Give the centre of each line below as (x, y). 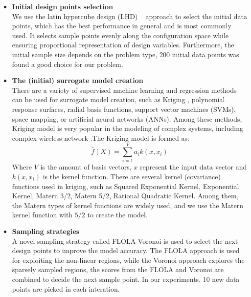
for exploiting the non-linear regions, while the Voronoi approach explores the (128, 260)
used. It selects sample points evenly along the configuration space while (120, 35)
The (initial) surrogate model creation (78, 80)
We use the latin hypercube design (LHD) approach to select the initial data (130, 16)
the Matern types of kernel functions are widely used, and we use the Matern (127, 205)
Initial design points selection (63, 6)
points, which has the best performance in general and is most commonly (122, 26)
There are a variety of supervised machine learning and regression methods (124, 90)
